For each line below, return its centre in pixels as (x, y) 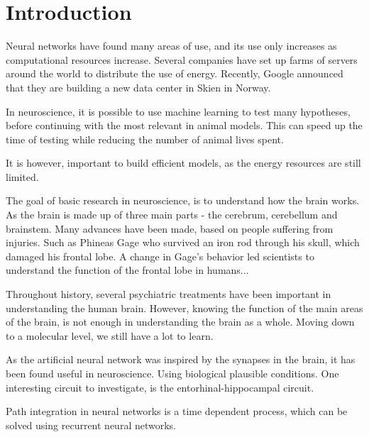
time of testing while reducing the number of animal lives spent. (145, 139)
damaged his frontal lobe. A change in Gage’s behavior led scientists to (160, 256)
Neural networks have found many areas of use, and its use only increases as (171, 46)
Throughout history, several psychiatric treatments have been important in (169, 294)
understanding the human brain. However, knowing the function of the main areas (184, 308)
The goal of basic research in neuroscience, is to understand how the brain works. (183, 200)
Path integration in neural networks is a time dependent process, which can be (177, 411)
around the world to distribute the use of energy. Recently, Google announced (175, 73)
